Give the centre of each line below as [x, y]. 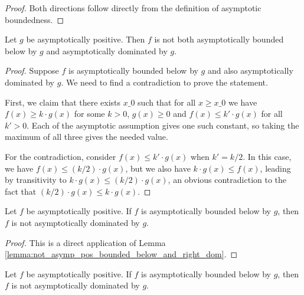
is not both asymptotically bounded [219, 39]
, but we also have [158, 168]
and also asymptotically [250, 71]
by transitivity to [36, 180]
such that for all [167, 102]
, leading [275, 168]
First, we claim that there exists [63, 102]
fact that [21, 191]
